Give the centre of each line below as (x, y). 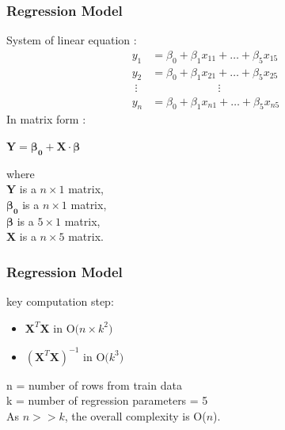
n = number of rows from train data (94, 384)
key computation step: (60, 301)
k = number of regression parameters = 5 (107, 400)
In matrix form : (46, 119)
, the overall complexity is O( (135, 415)
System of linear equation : (72, 40)
